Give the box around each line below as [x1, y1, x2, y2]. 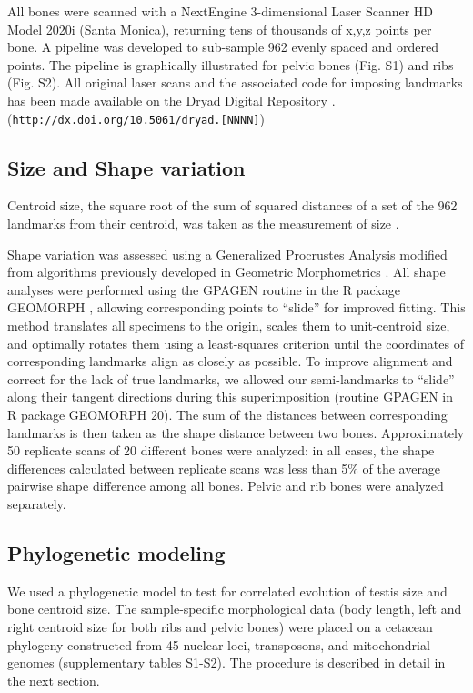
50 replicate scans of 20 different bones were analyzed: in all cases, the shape [7, 441, 435, 460]
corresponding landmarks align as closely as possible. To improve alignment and [7, 352, 453, 371]
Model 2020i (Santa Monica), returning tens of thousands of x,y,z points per [7, 19, 432, 38]
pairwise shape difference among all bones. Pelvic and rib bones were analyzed [7, 476, 444, 495]
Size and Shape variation [7, 153, 246, 181]
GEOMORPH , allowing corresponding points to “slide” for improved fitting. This [7, 298, 466, 317]
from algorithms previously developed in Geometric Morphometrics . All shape [7, 262, 446, 281]
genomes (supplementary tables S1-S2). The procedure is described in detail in [7, 653, 446, 672]
